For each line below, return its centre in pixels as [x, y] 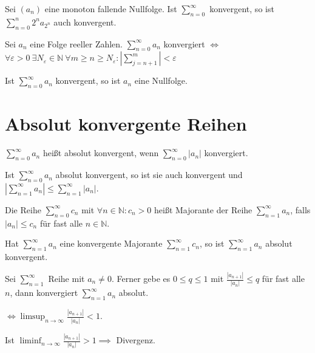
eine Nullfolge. [161, 81]
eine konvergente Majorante [111, 243]
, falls [300, 209]
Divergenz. [136, 340]
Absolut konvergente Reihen [126, 124]
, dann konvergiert [44, 293]
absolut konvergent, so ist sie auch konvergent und [149, 175]
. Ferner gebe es [141, 278]
